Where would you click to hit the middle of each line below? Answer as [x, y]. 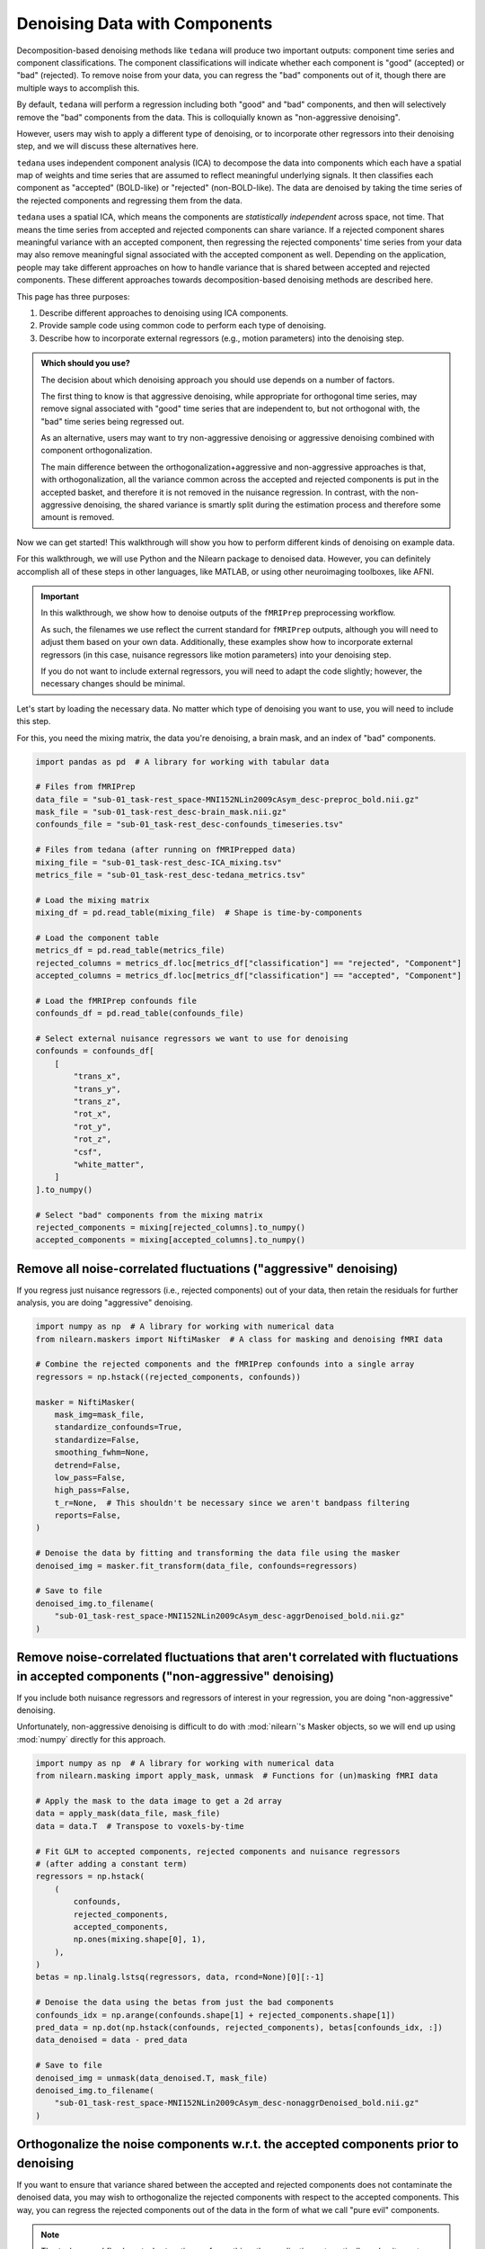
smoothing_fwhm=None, [102, 1452]
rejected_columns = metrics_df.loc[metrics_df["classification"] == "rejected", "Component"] [249, 963]
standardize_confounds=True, [119, 1427]
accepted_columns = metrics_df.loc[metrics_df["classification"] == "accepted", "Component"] [249, 976]
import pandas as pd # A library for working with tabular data [182, 762]
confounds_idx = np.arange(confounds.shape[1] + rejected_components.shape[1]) [216, 2015]
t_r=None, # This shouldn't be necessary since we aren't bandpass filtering [232, 1503]
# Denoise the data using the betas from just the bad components [185, 2003]
